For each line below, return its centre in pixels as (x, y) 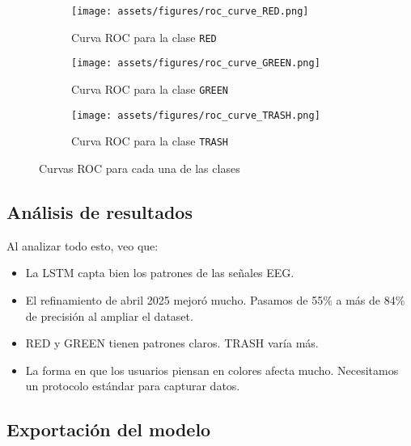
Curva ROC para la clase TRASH (150, 141)
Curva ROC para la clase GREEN (150, 88)
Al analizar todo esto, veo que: (83, 245)
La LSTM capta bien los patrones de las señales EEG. (160, 273)
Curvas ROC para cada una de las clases (140, 168)
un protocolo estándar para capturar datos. (133, 386)
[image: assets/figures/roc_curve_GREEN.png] (196, 63)
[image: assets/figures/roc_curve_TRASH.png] (196, 115)
